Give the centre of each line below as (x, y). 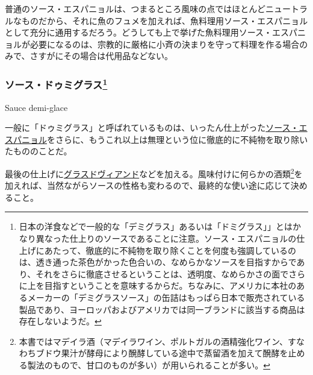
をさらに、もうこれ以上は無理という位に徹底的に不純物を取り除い (178, 139)
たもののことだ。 (39, 151)
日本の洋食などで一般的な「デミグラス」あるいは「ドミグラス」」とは (156, 226)
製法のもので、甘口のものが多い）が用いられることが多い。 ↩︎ (149, 364)
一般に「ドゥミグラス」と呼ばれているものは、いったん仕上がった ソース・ (152, 128)
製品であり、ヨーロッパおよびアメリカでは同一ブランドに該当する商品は (162, 309)
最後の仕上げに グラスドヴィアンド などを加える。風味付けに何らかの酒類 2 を (154, 173)
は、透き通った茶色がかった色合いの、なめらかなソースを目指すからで (158, 262)
